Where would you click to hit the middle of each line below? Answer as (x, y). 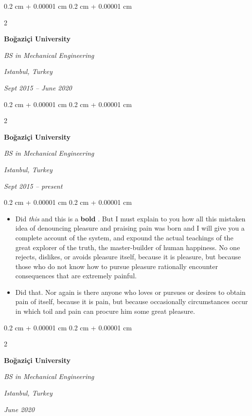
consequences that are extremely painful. (76, 276)
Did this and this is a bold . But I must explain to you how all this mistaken (130, 218)
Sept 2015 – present (33, 186)
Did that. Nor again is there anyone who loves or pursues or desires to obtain (130, 292)
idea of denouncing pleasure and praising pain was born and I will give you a (130, 228)
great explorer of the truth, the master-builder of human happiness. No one (128, 247)
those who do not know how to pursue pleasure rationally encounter (117, 266)
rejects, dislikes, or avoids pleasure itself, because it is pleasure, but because (128, 257)
